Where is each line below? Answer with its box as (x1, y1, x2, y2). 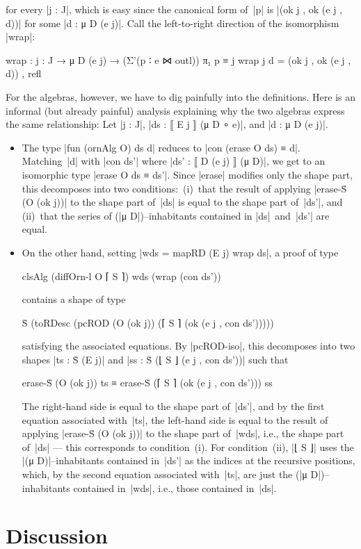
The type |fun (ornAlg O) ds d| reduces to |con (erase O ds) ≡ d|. (22, 140, 300, 154)
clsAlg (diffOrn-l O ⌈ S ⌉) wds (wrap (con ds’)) (22, 268, 221, 283)
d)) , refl (6, 66, 42, 81)
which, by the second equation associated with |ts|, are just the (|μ (22, 467, 307, 482)
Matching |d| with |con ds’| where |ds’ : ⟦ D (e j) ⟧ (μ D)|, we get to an (22, 154, 326, 168)
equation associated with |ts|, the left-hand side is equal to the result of (22, 412, 328, 427)
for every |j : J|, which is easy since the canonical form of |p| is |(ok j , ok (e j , (6, 2, 342, 16)
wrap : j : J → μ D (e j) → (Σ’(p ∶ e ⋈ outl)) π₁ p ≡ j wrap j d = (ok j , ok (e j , (6, 52, 351, 67)
